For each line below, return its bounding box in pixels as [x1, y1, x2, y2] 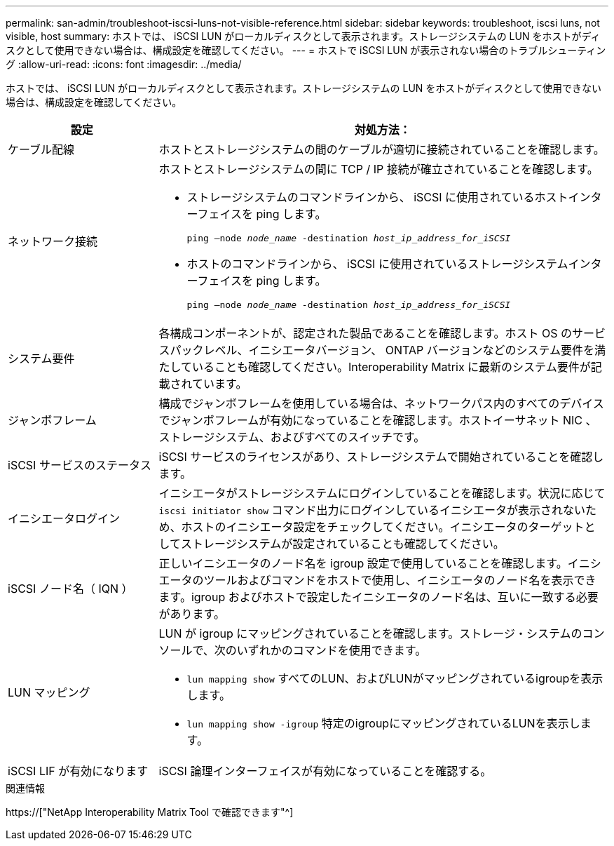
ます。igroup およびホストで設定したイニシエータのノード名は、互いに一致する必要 [158, 590, 599, 604]
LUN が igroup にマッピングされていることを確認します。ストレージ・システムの [158, 626, 582, 640]
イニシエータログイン [8, 511, 121, 525]
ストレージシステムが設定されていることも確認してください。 [181, 537, 505, 551]
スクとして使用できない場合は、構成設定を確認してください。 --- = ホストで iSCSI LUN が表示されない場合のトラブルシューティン [6, 44, 606, 56]
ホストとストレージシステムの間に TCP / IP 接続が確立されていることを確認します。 [158, 162, 599, 176]
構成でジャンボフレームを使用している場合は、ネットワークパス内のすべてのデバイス [158, 396, 604, 410]
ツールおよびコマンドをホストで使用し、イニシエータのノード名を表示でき [203, 573, 596, 587]
